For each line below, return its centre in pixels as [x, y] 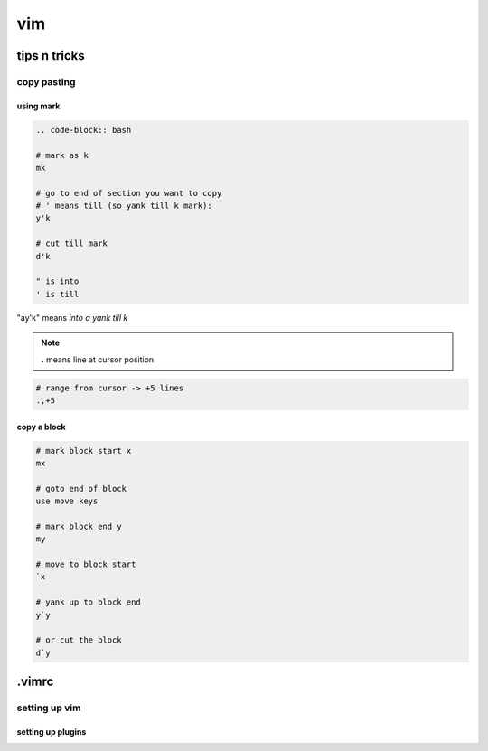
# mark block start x [84, 451]
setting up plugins [52, 731]
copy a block [42, 427]
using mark [38, 106]
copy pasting [46, 81]
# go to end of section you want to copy [129, 193]
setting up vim [49, 708]
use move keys [67, 501]
